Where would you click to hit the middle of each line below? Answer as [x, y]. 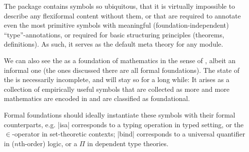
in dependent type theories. [128, 143]
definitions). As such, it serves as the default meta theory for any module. [114, 44]
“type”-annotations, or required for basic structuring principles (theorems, [114, 34]
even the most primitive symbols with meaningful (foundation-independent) [116, 25]
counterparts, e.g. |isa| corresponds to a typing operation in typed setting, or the [124, 124]
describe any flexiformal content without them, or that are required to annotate [122, 15]
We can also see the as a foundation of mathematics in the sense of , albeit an [120, 60]
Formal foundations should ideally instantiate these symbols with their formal [120, 114]
